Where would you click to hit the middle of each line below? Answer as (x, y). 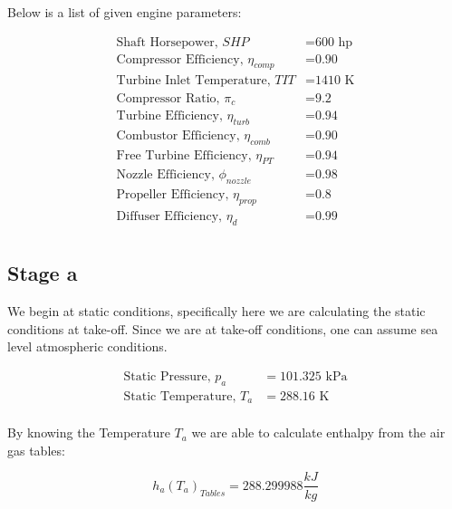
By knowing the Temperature (89, 432)
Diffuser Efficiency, (169, 217)
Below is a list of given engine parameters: (125, 12)
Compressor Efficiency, (180, 59)
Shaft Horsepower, (167, 42)
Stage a (43, 273)
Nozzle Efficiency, (165, 175)
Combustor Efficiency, (178, 135)
